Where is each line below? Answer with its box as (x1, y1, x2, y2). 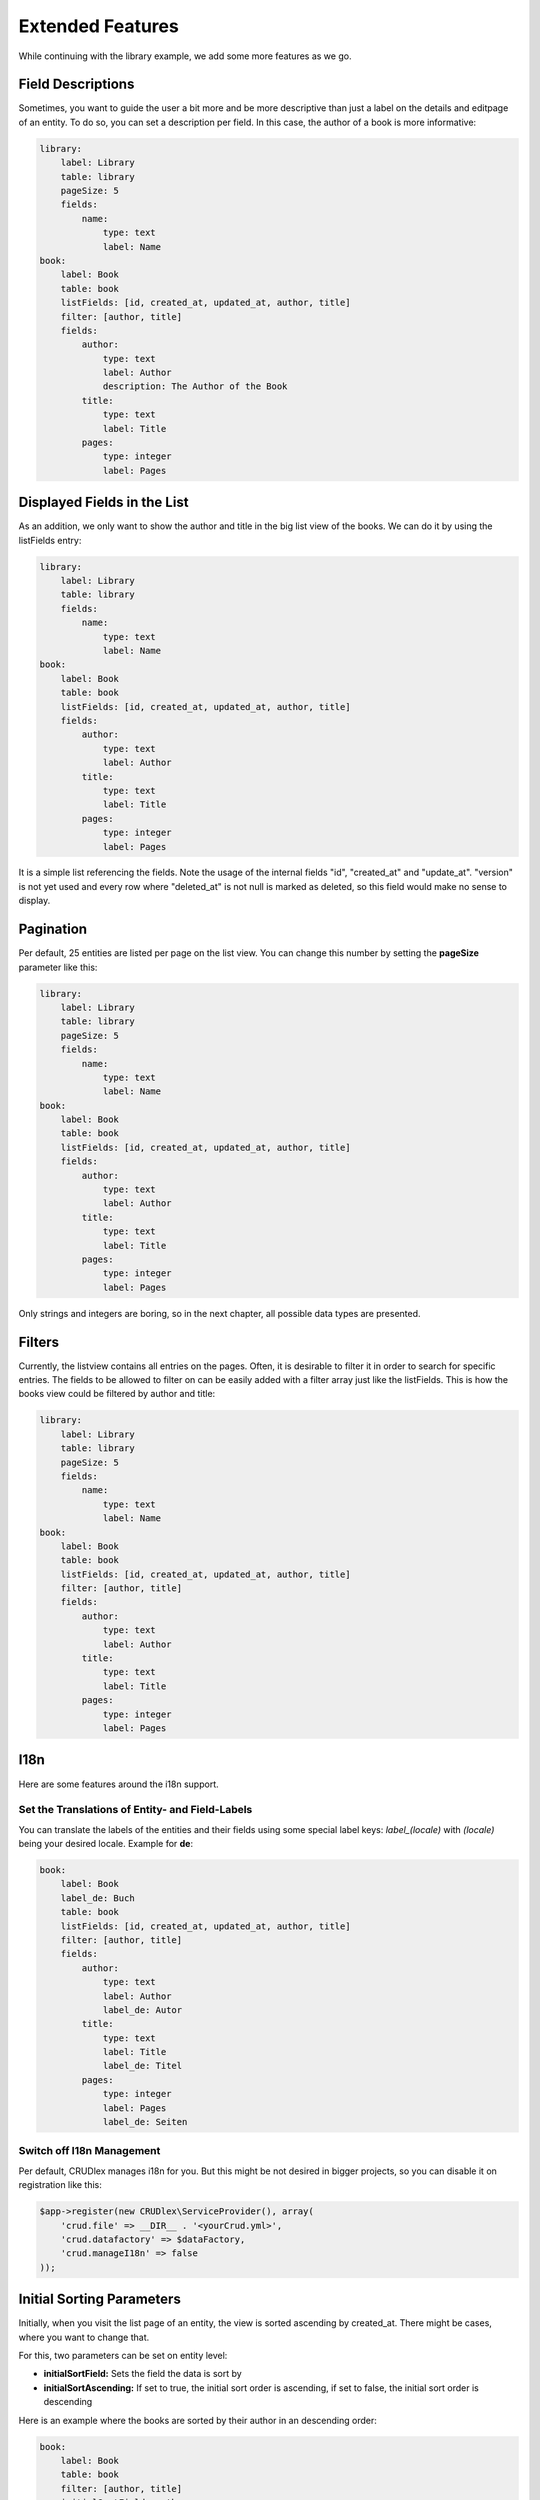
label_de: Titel (102, 2060, 183, 2072)
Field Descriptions (18, 76, 135, 93)
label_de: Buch (60, 1892, 135, 1904)
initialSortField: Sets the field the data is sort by (43, 2368, 242, 2380)
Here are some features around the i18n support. (18, 1778, 219, 1790)
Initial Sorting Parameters (18, 2291, 182, 2308)
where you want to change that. (18, 2331, 150, 2343)
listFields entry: (18, 534, 82, 546)
